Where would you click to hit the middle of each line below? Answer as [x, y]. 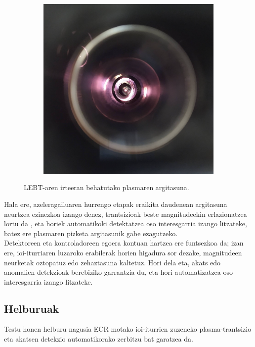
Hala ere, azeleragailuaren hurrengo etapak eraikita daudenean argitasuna [116, 204]
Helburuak [32, 308]
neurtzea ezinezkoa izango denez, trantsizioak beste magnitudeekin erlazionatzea [126, 214]
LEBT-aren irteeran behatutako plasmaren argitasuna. [106, 187]
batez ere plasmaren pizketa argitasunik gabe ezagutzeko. [91, 233]
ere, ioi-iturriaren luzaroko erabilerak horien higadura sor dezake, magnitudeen [123, 252]
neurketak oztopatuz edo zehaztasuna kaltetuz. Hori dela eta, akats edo [112, 262]
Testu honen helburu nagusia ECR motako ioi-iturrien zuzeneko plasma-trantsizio [128, 329]
